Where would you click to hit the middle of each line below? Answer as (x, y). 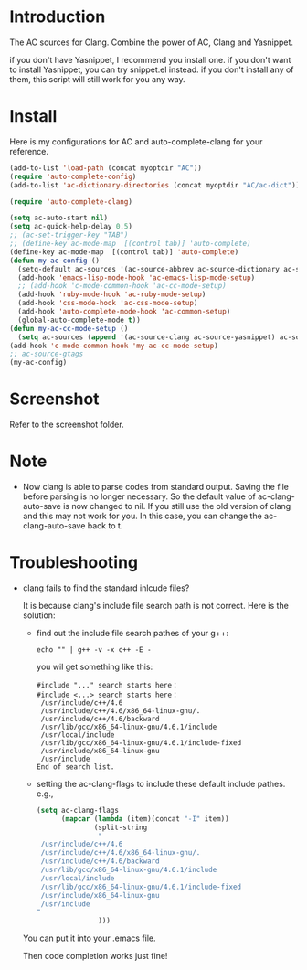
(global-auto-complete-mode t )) (79, 320)
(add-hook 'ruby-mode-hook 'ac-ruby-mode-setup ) (112, 294)
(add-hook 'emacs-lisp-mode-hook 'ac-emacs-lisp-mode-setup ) (137, 277)
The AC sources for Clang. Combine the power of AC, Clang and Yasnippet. (152, 42)
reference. (29, 151)
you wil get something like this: (95, 666)
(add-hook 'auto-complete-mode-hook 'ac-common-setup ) (124, 312)
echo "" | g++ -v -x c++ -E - (94, 650)
